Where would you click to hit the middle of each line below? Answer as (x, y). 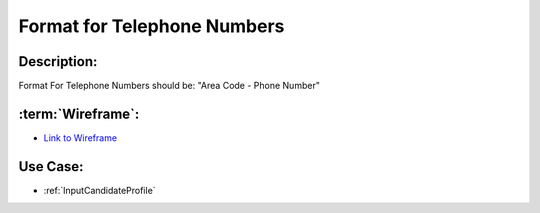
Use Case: (51, 166)
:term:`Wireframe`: (79, 113)
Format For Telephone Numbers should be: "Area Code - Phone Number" (169, 86)
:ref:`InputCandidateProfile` (99, 190)
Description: (58, 61)
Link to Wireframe (80, 137)
